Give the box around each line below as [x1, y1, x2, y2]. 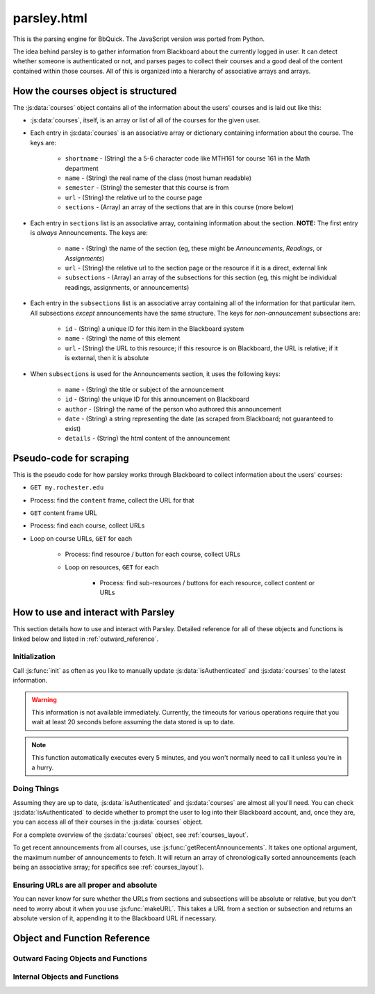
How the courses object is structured [12, 85, 177, 97]
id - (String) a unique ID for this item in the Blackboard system [65, 325, 244, 333]
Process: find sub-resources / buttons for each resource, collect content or [99, 578, 315, 587]
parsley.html [12, 10, 87, 26]
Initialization [12, 652, 56, 662]
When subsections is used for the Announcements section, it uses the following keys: [30, 369, 281, 378]
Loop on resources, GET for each [65, 563, 159, 571]
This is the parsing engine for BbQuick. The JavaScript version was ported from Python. [12, 35, 265, 43]
